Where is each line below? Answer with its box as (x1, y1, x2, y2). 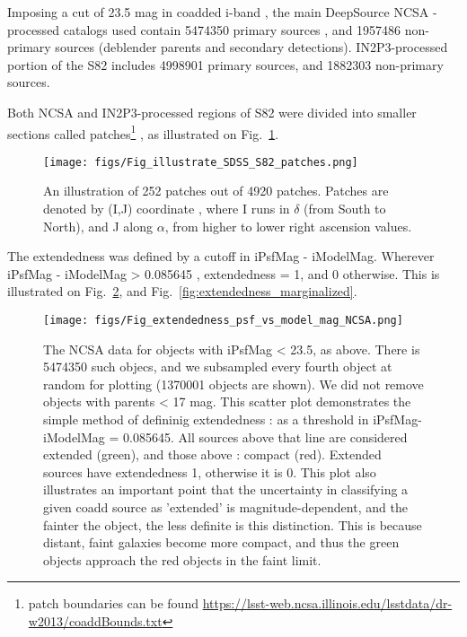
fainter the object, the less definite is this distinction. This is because (43, 515, 422, 534)
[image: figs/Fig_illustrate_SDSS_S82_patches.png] (43, 155, 358, 169)
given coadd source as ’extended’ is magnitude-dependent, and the (43, 498, 408, 517)
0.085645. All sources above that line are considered (123, 427, 408, 446)
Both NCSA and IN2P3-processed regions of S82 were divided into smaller (7, 102, 417, 121)
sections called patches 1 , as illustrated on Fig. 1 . (7, 121, 279, 143)
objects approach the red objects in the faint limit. (43, 550, 322, 569)
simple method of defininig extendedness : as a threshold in (43, 410, 369, 429)
